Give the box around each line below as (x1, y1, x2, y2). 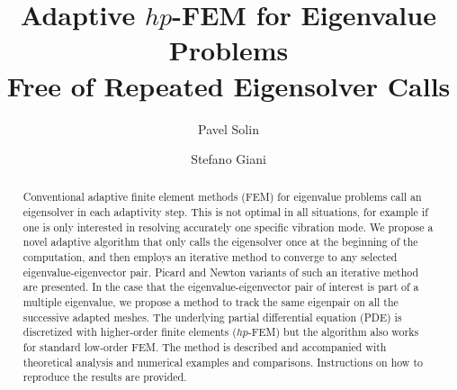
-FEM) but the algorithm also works (247, 324, 419, 340)
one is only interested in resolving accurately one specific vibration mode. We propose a (22, 219, 434, 234)
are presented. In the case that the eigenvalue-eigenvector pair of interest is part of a (22, 279, 419, 295)
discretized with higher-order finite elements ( (22, 324, 237, 340)
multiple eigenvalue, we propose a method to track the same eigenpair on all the (22, 295, 399, 310)
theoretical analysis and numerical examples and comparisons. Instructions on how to (22, 354, 423, 369)
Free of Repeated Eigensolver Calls (6, 67, 451, 104)
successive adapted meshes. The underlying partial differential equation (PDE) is (22, 309, 402, 324)
